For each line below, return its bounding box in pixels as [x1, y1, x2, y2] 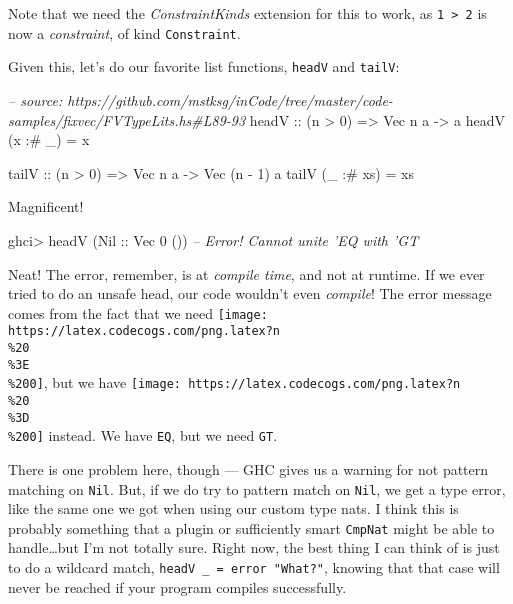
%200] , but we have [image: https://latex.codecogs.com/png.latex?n [8, 372, 461, 393]
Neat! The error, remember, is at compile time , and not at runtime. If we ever [8, 263, 485, 284]
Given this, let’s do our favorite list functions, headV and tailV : [8, 56, 400, 77]
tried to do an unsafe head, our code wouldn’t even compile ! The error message [8, 283, 492, 304]
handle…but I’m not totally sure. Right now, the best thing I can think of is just [8, 537, 500, 558]
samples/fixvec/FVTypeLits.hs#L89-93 [8, 109, 246, 130]
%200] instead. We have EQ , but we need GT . [8, 425, 278, 446]
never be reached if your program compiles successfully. [8, 576, 347, 597]
